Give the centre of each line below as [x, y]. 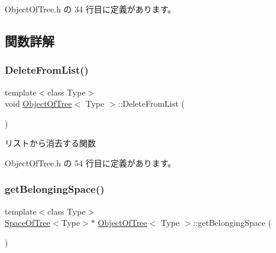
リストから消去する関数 [50, 143]
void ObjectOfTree [38, 103]
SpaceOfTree [28, 223]
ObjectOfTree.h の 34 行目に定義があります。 [90, 9]
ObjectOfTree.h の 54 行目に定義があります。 [90, 162]
